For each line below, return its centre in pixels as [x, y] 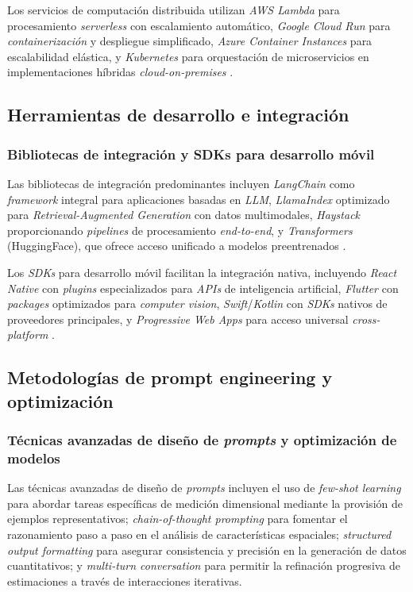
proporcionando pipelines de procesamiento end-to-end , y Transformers [180, 230]
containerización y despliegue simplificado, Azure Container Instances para [190, 41]
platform [28, 334]
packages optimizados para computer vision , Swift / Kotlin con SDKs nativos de [197, 304]
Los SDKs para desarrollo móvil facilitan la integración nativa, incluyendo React [202, 272]
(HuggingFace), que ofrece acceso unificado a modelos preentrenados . [177, 246]
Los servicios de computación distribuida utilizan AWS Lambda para [174, 10]
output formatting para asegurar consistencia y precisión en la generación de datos [207, 550]
